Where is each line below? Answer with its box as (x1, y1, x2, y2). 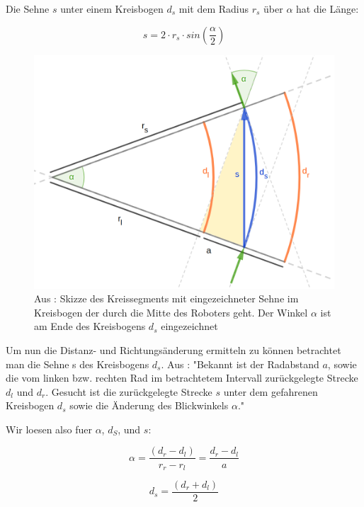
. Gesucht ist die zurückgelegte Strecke (45, 384, 212, 399)
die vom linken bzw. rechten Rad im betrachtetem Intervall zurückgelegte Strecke (6, 370, 358, 385)
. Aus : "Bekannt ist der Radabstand (161, 356, 319, 371)
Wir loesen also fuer (6, 421, 92, 436)
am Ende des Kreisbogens (34, 319, 146, 334)
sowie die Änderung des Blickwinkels (69, 398, 229, 413)
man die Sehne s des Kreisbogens (6, 356, 149, 371)
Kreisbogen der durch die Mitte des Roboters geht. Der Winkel (34, 304, 308, 319)
